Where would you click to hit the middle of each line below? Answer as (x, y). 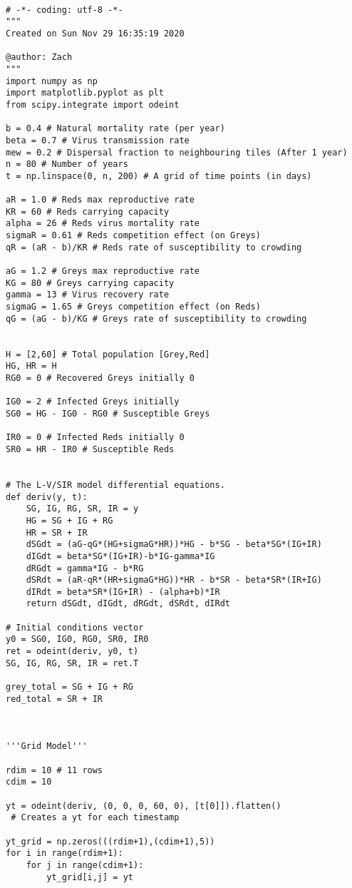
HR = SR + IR (57, 532)
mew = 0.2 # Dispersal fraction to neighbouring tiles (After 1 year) (177, 152)
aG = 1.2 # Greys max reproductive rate (103, 271)
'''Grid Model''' (47, 746)
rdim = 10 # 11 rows (55, 770)
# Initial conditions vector (75, 627)
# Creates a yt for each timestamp (95, 818)
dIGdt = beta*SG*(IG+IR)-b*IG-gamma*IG (120, 556)
